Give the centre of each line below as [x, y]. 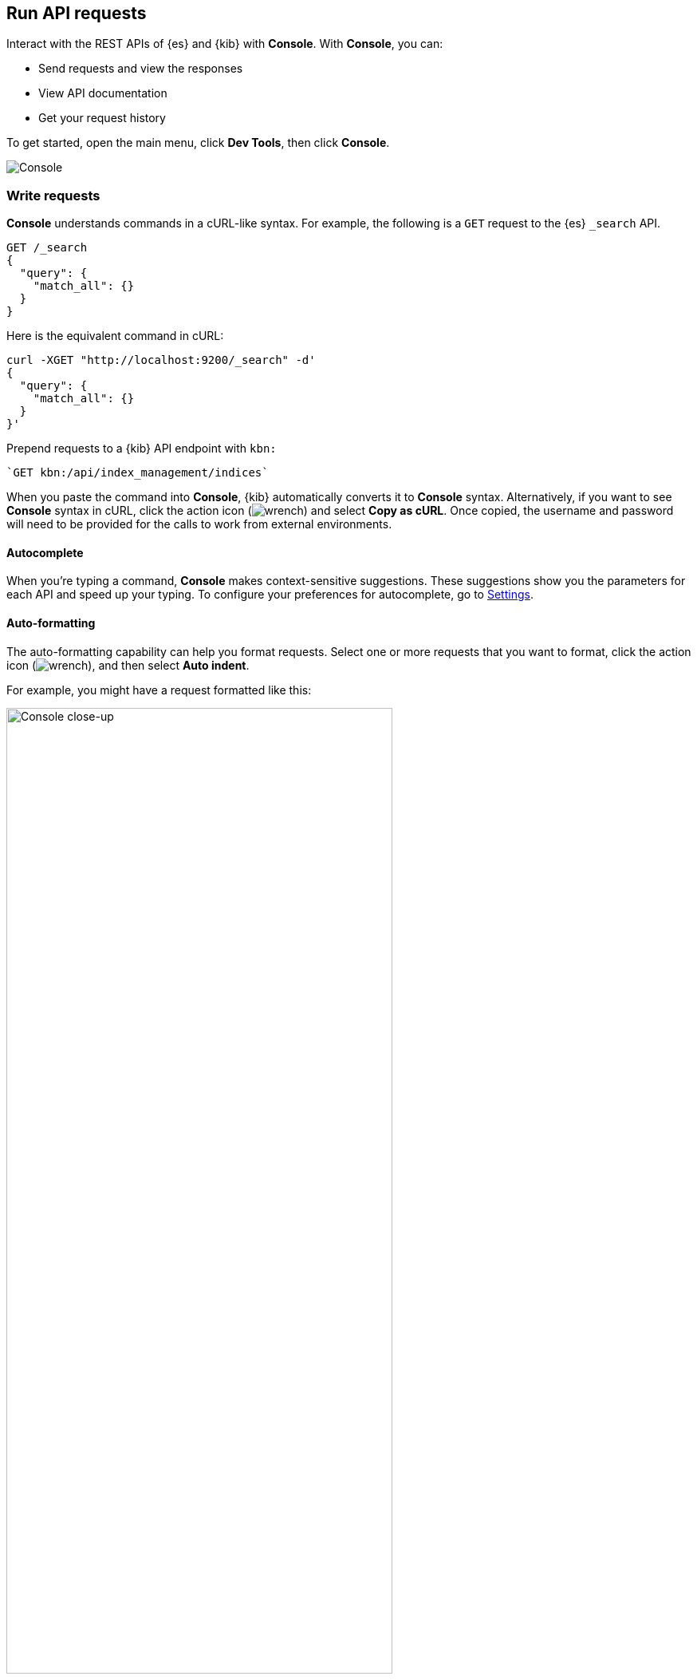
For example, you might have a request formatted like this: [159, 690]
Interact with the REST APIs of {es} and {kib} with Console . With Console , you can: [225, 44]
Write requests [53, 195]
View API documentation [103, 93]
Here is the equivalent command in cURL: [115, 336]
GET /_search [47, 248]
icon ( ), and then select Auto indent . [128, 665]
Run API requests [77, 13]
